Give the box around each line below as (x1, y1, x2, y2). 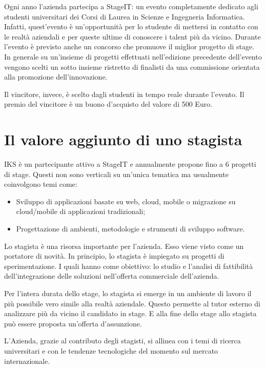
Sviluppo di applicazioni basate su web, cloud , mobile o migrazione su (16, 196, 236, 206)
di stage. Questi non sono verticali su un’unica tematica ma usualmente (4, 168, 229, 179)
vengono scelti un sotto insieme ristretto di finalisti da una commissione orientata (4, 61, 260, 72)
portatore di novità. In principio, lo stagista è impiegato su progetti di (4, 250, 224, 261)
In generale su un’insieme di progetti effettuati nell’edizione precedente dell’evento (4, 51, 262, 62)
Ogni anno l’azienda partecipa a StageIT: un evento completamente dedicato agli (4, 1, 258, 11)
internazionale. (4, 355, 50, 366)
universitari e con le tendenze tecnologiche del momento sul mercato (4, 345, 218, 356)
